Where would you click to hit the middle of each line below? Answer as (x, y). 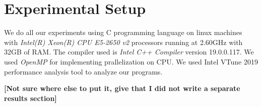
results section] (30, 98)
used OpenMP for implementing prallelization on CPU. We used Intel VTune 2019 (131, 61)
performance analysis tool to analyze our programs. (83, 71)
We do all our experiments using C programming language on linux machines (123, 32)
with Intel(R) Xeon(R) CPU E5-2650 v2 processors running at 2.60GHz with (123, 42)
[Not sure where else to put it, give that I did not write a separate (122, 88)
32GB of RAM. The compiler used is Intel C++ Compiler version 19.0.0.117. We (129, 52)
